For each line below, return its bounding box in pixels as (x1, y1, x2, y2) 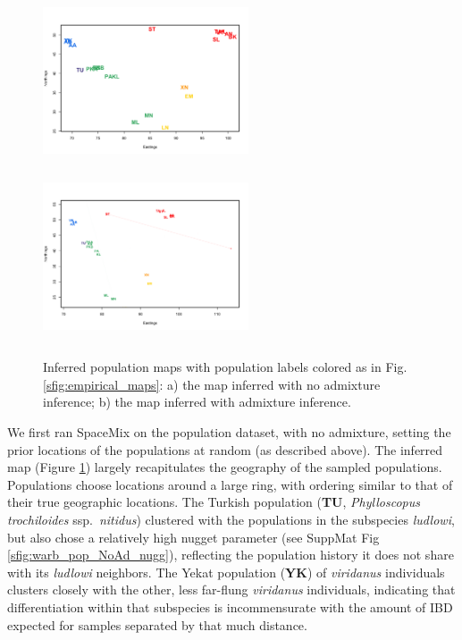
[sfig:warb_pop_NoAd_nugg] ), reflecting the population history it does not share (7, 545, 454, 564)
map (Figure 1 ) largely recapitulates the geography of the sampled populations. (7, 458, 442, 476)
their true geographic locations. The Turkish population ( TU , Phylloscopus (7, 493, 420, 511)
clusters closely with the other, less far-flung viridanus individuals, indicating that (7, 580, 456, 599)
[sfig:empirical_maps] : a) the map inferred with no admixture (43, 375, 381, 393)
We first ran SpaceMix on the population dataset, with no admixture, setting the (7, 422, 451, 441)
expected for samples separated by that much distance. (7, 615, 307, 634)
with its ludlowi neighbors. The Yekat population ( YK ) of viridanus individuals (7, 562, 445, 581)
